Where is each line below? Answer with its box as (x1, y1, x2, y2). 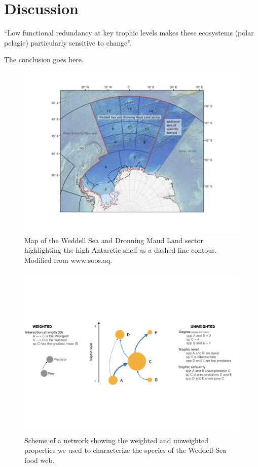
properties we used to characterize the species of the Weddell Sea (24, 445, 227, 455)
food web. (24, 455, 55, 465)
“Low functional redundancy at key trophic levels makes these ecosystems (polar (4, 27, 254, 38)
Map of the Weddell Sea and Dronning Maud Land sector (24, 235, 203, 245)
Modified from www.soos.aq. (24, 254, 113, 265)
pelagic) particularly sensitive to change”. (4, 37, 132, 48)
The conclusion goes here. (4, 54, 84, 65)
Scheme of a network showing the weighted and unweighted (24, 435, 208, 445)
